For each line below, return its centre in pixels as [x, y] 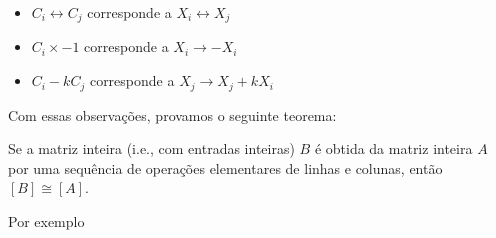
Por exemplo [46, 220]
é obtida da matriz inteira [393, 148]
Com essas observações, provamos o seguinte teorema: [172, 114]
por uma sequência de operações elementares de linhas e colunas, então [225, 167]
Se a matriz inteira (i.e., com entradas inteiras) [151, 148]
